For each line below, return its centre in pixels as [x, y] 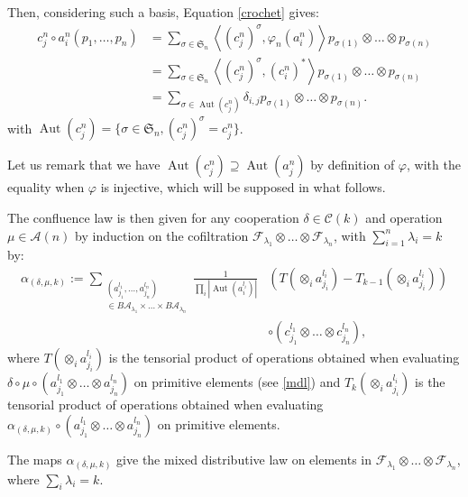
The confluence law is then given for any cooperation [153, 217]
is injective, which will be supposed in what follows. [243, 187]
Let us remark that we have [84, 165]
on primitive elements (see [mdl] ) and [237, 382]
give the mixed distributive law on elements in [244, 460]
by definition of [353, 165]
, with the [434, 165]
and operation [404, 217]
